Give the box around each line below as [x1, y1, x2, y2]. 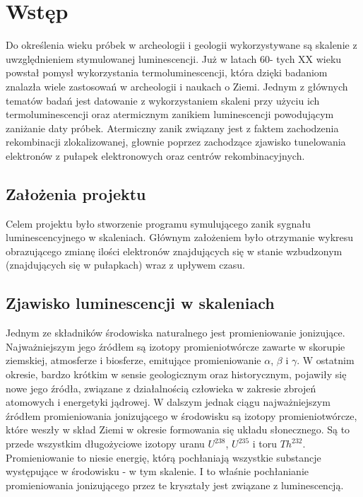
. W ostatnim [297, 353, 355, 368]
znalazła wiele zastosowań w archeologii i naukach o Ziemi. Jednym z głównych [6, 78, 348, 93]
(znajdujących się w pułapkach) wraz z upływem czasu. [6, 257, 245, 272]
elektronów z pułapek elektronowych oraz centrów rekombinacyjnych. [6, 148, 305, 163]
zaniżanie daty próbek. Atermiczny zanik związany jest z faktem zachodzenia [6, 120, 339, 135]
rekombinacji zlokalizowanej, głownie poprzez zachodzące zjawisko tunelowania [6, 134, 346, 149]
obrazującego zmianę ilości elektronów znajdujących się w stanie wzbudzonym [6, 243, 343, 258]
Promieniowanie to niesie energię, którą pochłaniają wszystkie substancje [6, 450, 321, 464]
